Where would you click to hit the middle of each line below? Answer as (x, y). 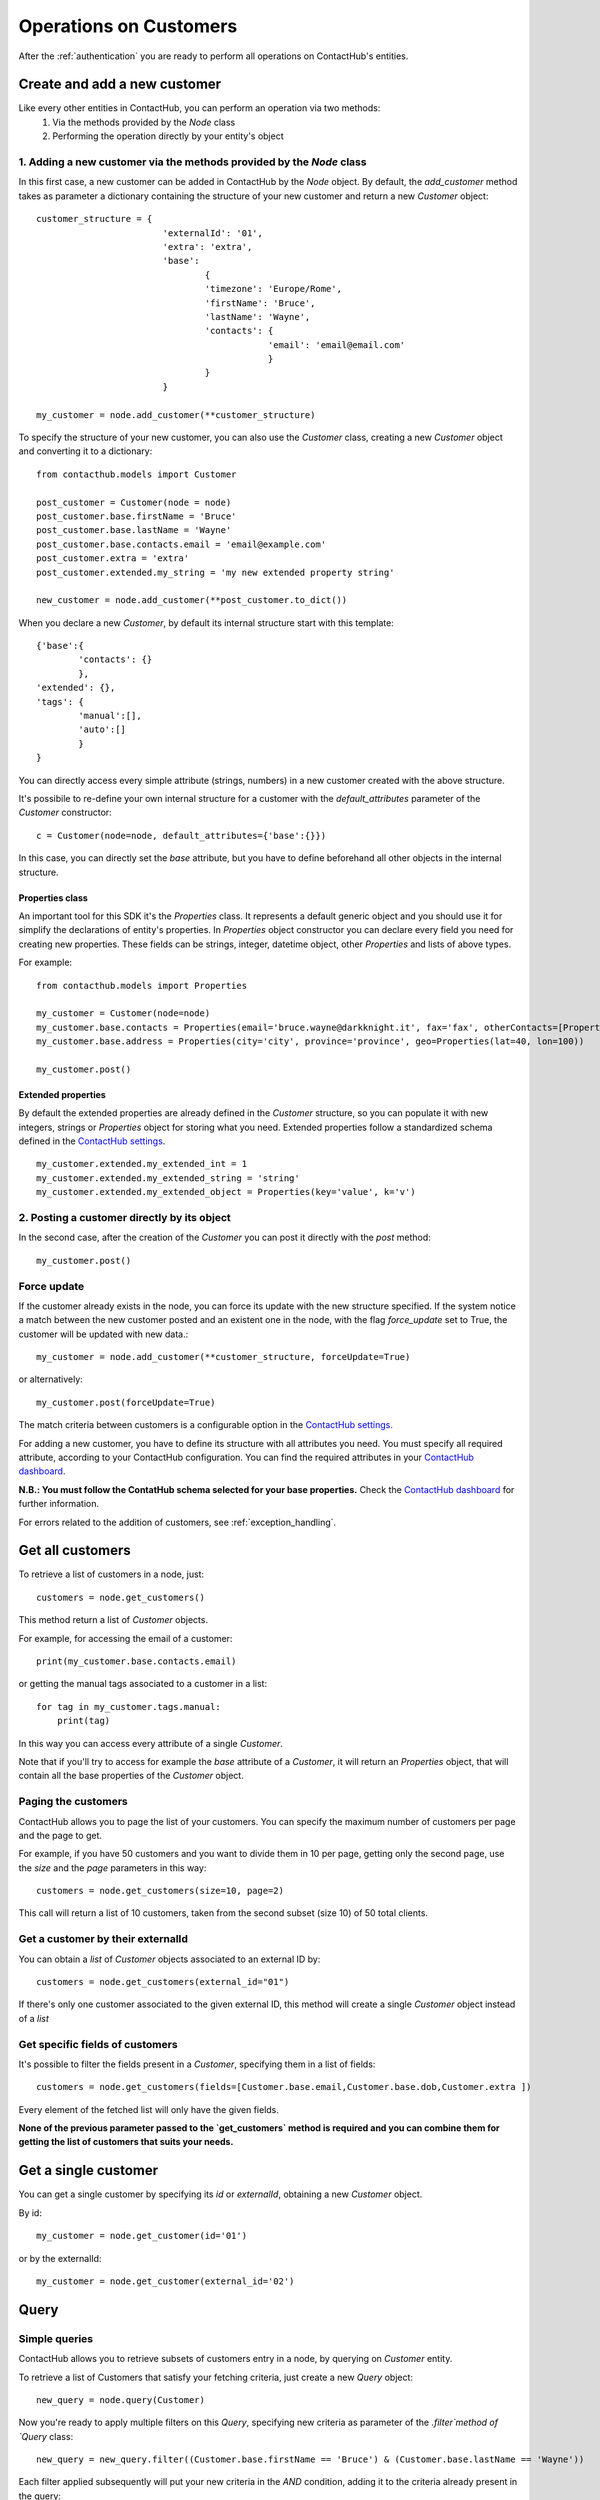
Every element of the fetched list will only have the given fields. (149, 2109)
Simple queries (56, 2338)
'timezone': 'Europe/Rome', (273, 289)
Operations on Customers (128, 26)
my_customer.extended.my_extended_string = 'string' (168, 1178)
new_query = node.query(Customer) (120, 2399)
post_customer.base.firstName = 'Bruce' (136, 516)
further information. (59, 1504)
